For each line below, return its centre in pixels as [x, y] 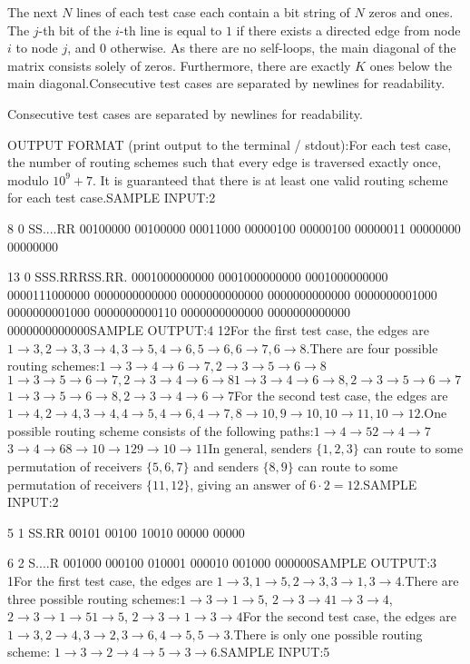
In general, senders [260, 448]
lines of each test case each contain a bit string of [213, 12]
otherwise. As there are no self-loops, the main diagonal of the [283, 48]
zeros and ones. [411, 12]
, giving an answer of [248, 484]
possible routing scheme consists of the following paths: [161, 430]
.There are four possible [372, 347]
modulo [28, 179]
